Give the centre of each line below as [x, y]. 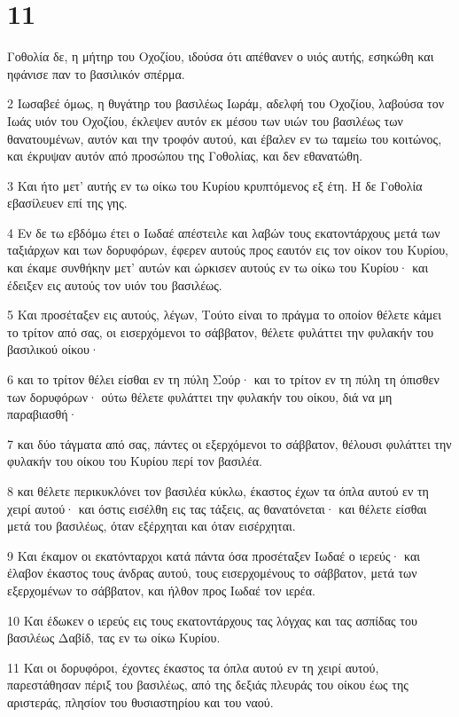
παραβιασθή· [43, 414]
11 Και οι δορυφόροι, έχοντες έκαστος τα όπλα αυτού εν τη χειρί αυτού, [193, 667]
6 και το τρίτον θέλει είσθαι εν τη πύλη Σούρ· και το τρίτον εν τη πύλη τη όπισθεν [223, 379]
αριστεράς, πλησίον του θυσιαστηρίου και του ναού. [140, 701]
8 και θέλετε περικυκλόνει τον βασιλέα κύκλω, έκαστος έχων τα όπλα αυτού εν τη [218, 491]
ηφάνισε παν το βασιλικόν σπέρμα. [96, 73]
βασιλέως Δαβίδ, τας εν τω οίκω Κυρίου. [114, 638]
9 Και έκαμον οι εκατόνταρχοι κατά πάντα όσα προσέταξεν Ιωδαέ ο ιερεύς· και [214, 555]
